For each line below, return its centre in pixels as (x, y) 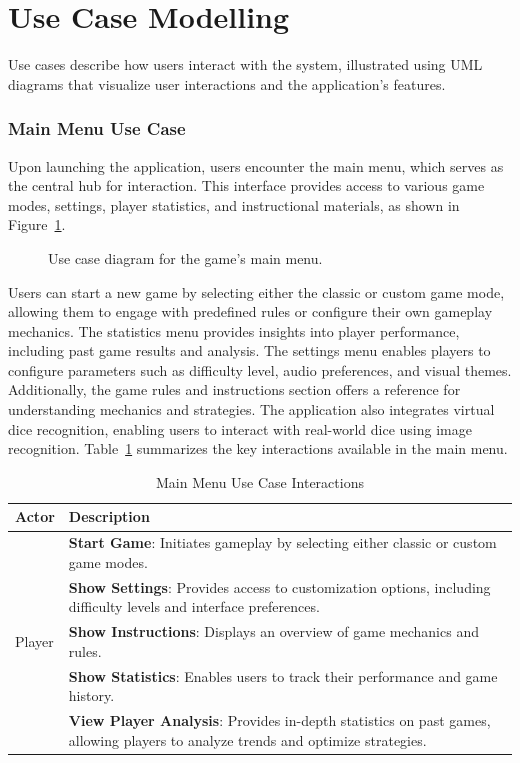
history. (91, 695)
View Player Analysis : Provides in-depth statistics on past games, (279, 720)
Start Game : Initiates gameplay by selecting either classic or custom (282, 542)
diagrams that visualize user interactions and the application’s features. (227, 83)
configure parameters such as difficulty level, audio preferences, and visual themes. (260, 369)
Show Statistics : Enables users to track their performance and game (283, 675)
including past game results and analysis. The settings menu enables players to (249, 350)
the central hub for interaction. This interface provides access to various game (246, 185)
